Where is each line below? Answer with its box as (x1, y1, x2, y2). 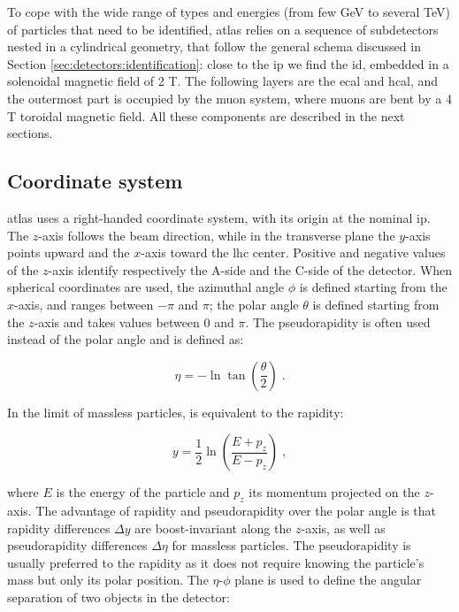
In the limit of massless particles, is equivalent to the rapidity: (7, 402, 344, 421)
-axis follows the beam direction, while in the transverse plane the (38, 226, 395, 244)
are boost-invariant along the (134, 518, 292, 537)
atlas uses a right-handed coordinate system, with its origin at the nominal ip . (7, 208, 431, 226)
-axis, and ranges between (14, 295, 154, 313)
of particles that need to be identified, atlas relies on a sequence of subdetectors (7, 19, 439, 38)
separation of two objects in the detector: (7, 588, 230, 607)
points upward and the (7, 243, 130, 262)
